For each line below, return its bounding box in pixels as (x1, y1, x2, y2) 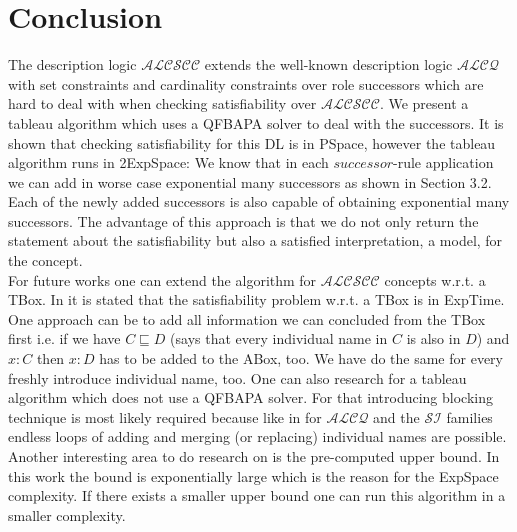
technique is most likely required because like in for (8, 406, 322, 427)
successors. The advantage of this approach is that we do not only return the (8, 210, 479, 231)
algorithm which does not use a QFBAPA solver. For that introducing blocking (8, 387, 493, 408)
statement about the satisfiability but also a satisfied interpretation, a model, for (8, 230, 503, 251)
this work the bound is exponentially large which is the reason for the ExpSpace (8, 465, 499, 486)
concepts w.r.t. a (384, 269, 486, 290)
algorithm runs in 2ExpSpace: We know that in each (8, 152, 329, 173)
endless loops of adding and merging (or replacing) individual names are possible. (8, 426, 507, 447)
